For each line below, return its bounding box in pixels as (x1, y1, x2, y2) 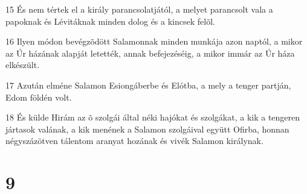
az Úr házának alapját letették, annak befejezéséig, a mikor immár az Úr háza (5, 46, 295, 59)
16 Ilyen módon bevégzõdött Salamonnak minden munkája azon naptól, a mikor (5, 35, 303, 48)
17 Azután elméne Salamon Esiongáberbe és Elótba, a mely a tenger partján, (5, 78, 291, 91)
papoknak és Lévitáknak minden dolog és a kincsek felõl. (5, 14, 215, 27)
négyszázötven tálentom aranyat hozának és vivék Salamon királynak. (5, 134, 263, 147)
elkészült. (5, 58, 40, 71)
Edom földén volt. (5, 90, 72, 103)
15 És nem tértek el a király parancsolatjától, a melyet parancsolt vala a (5, 3, 273, 15)
